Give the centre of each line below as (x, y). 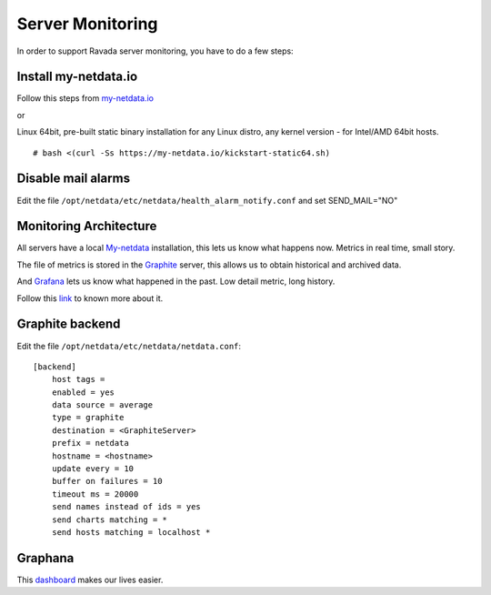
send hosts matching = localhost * (131, 532)
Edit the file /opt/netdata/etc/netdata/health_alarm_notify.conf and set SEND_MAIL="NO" (207, 200)
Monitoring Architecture (87, 226)
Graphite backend (69, 324)
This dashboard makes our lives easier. (90, 580)
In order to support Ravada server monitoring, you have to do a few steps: (155, 51)
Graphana (45, 558)
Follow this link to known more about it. (90, 298)
